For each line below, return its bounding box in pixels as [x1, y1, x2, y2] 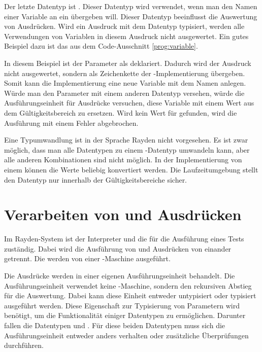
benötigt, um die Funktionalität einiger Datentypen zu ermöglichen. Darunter [4, 310, 246, 321]
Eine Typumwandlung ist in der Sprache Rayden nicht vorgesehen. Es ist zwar [4, 134, 248, 145]
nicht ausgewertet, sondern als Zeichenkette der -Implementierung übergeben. [4, 67, 245, 78]
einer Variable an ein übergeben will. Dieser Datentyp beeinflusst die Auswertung [4, 11, 257, 21]
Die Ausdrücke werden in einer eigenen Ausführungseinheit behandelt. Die [4, 270, 235, 280]
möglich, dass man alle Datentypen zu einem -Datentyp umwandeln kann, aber [4, 144, 250, 155]
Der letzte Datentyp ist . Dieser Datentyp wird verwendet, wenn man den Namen [4, 1, 257, 11]
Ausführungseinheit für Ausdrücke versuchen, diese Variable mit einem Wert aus [4, 97, 254, 108]
